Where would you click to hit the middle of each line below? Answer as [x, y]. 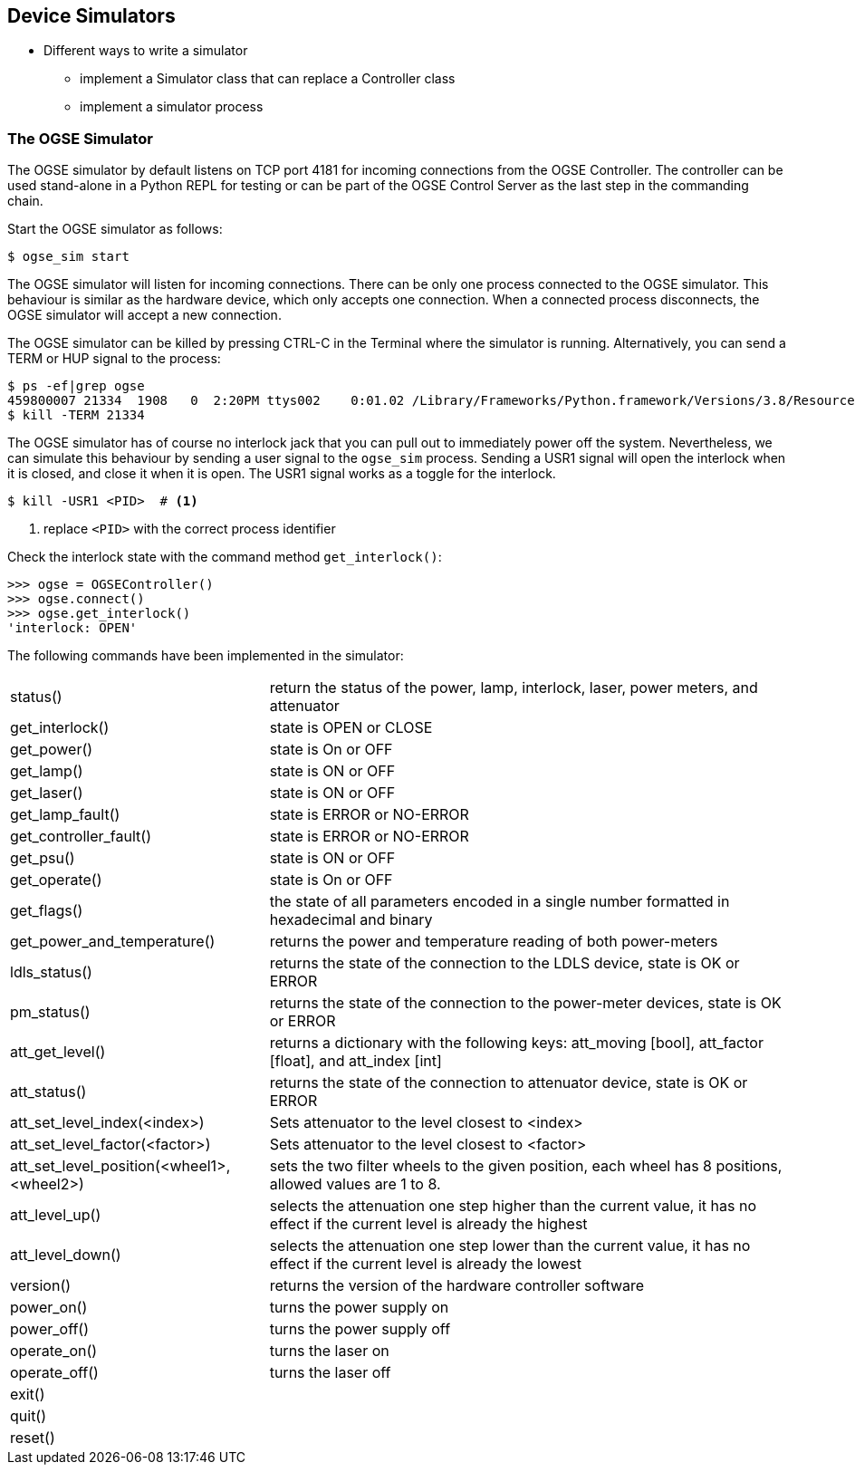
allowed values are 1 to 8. [355, 1184]
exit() [28, 1395]
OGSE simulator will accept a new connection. [144, 315]
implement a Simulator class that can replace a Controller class [268, 79]
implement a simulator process [172, 107]
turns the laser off [330, 1373]
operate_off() [54, 1373]
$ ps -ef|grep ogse [76, 386]
